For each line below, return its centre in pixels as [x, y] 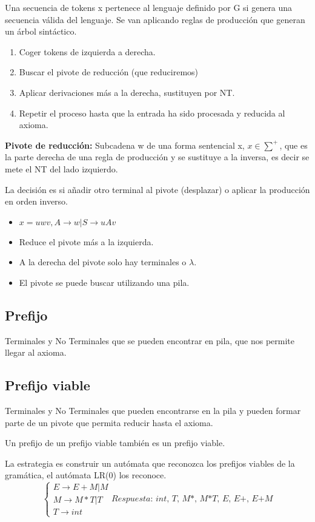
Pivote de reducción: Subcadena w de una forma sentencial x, [125, 145]
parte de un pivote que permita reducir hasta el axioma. [109, 422]
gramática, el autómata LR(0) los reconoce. [86, 475]
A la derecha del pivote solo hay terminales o [103, 262]
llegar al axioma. [36, 352]
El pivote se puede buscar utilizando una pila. [104, 282]
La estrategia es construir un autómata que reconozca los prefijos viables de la [150, 463]
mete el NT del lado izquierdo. [61, 168]
